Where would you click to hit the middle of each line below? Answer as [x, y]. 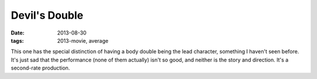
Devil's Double [47, 15]
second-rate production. [41, 68]
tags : [17, 40]
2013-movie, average [83, 40]
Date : [18, 33]
